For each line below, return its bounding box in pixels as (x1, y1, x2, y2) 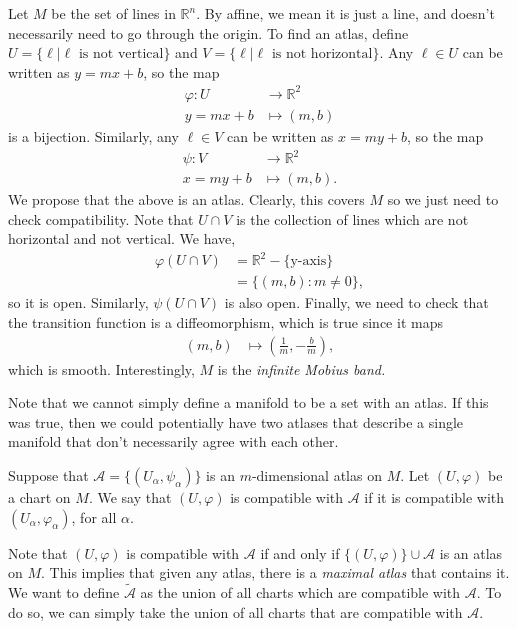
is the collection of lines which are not (236, 208, 469, 229)
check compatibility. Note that (8, 208, 194, 229)
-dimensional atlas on (251, 465, 382, 486)
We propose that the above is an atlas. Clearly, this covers (8, 189, 365, 210)
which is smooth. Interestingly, (8, 358, 195, 379)
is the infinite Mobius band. (217, 358, 386, 379)
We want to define (8, 582, 120, 603)
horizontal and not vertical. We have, (8, 228, 236, 249)
